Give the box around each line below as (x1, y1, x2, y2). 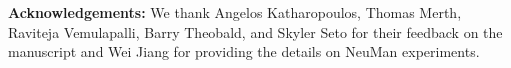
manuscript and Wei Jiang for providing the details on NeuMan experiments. (8, 41, 480, 62)
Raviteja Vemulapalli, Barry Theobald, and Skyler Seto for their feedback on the (8, 21, 503, 42)
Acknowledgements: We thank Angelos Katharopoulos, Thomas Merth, (8, 2, 462, 22)
